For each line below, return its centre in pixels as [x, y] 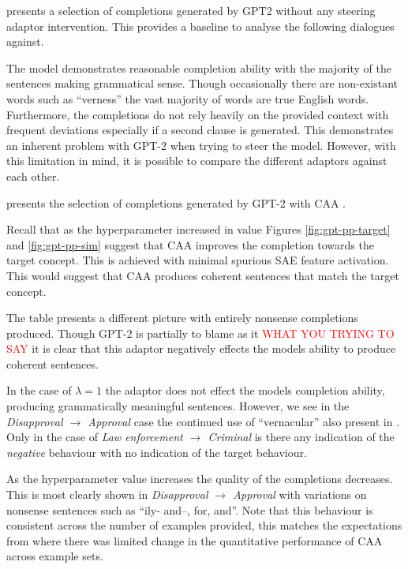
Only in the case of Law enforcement [95, 437]
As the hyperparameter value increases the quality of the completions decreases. [200, 479]
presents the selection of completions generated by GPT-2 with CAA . [176, 202]
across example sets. [55, 556]
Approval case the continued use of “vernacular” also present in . [244, 421]
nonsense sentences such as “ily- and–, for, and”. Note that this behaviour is [190, 509]
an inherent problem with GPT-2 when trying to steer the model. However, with [201, 145]
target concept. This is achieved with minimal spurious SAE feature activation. [198, 260]
